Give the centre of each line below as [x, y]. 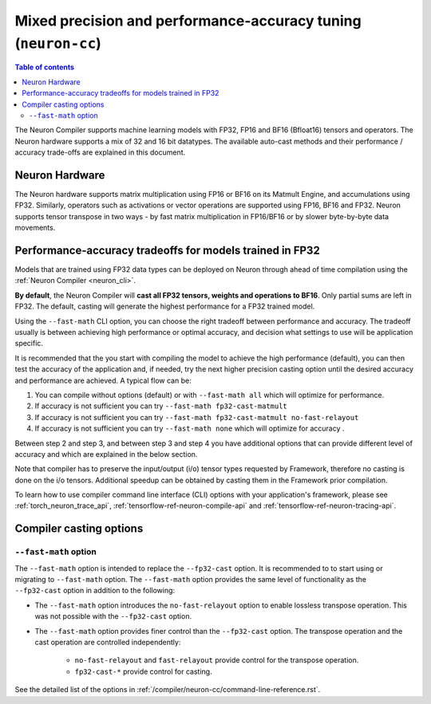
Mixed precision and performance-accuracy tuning [188, 21]
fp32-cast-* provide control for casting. [143, 671]
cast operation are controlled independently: [108, 642]
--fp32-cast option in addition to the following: [95, 591]
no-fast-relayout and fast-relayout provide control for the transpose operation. [217, 660]
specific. [29, 344]
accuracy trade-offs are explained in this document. [100, 152]
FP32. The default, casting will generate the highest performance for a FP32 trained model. [165, 306]
